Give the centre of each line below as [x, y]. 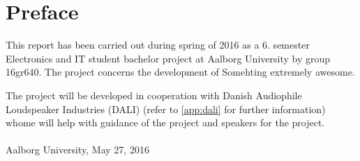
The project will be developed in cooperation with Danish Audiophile [154, 95]
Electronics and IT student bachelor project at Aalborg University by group [168, 58]
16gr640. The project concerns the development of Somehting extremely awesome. [180, 72]
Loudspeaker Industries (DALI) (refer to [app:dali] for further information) [166, 109]
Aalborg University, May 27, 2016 [77, 150]
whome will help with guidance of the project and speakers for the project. [165, 122]
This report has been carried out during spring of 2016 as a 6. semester [158, 45]
